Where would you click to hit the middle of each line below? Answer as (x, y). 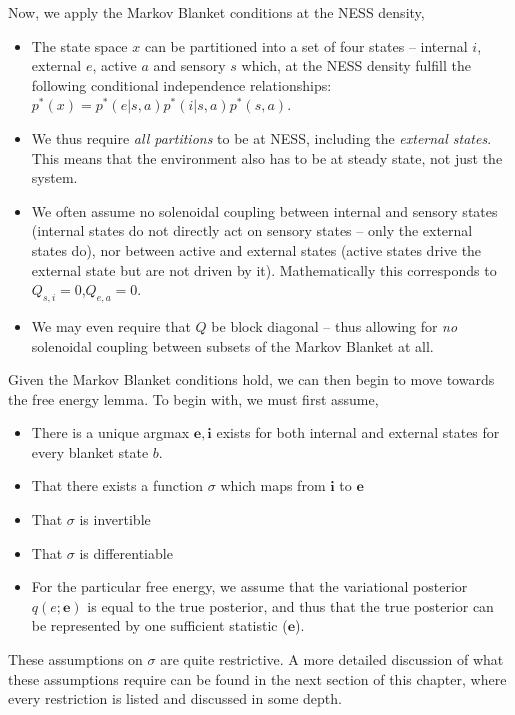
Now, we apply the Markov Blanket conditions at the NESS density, (216, 12)
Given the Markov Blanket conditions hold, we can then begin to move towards (251, 379)
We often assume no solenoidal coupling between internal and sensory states (264, 210)
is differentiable (126, 552)
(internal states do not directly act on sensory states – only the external (252, 230)
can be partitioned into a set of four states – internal (306, 45)
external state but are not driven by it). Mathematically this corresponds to (264, 269)
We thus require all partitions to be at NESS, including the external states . (261, 137)
